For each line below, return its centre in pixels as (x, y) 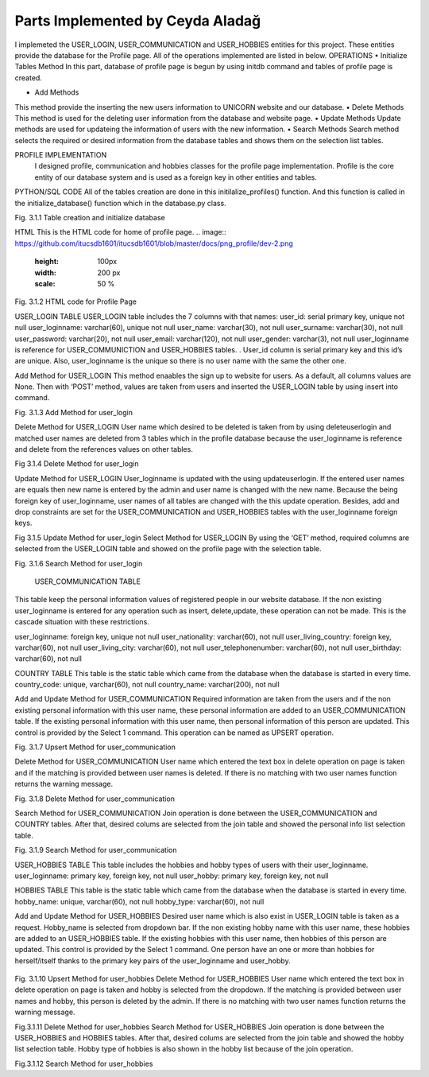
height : (47, 262)
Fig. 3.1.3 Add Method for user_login (73, 412)
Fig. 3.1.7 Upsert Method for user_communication (95, 747)
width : (46, 272)
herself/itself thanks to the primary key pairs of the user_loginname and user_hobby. (153, 960)
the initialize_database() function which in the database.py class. (120, 203)
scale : (45, 283)
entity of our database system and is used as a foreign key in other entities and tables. (176, 177)
